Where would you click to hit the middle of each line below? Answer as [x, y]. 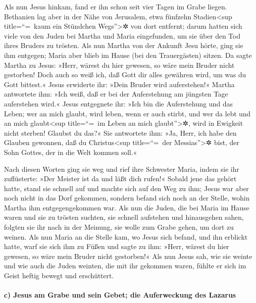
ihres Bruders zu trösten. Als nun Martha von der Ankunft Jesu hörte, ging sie [124, 45]
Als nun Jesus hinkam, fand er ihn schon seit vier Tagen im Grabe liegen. [116, 6]
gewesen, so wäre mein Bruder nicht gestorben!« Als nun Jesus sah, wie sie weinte [128, 256]
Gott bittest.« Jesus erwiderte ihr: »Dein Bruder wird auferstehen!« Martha [119, 84]
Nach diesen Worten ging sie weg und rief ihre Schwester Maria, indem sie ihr [122, 169]
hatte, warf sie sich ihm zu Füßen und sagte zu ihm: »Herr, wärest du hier [117, 246]
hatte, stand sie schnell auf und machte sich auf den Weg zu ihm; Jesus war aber [127, 188]
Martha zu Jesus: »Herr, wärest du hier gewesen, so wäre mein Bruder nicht [119, 65]
